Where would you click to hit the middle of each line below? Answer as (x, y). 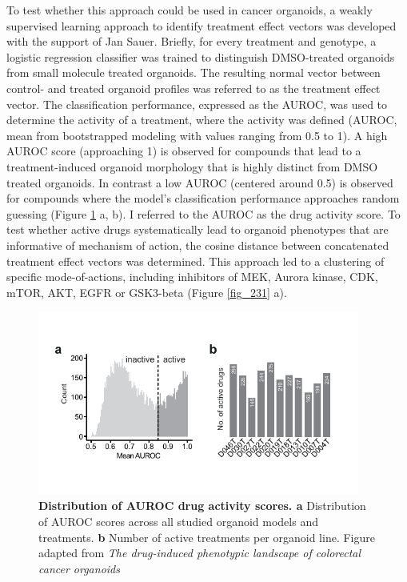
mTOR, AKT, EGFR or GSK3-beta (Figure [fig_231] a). (147, 292)
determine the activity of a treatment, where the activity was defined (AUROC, (202, 120)
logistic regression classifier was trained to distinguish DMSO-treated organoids (201, 56)
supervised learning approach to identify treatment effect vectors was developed (202, 25)
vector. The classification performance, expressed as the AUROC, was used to (197, 104)
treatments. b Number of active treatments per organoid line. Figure (207, 537)
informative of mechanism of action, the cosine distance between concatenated (198, 245)
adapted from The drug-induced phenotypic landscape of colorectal (200, 553)
